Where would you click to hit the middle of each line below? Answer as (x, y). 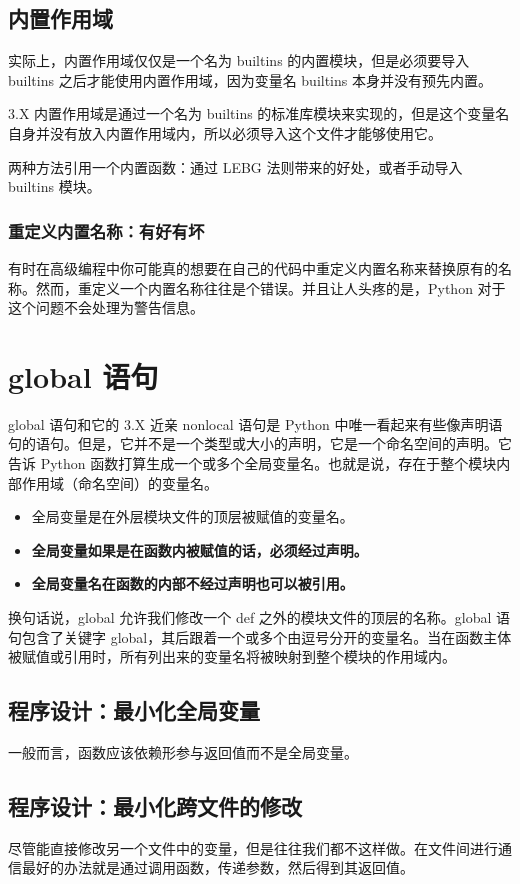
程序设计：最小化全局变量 (134, 710)
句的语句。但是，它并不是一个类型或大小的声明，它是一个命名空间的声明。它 (260, 443)
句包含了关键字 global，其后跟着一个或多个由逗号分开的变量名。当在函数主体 (260, 636)
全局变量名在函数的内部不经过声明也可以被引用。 (192, 583)
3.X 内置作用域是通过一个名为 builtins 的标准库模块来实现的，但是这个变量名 (259, 113)
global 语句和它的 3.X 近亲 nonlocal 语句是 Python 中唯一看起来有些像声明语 (255, 423)
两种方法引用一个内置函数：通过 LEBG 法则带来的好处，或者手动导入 (235, 166)
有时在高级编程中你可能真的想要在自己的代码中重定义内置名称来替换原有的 (253, 267)
